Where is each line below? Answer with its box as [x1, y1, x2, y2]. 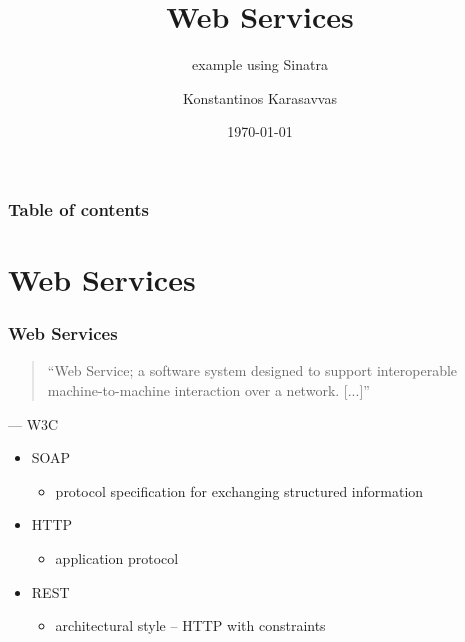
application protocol [55, 547, 179, 568]
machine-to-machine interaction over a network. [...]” [47, 380, 370, 401]
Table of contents [8, 196, 149, 221]
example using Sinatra [192, 54, 328, 75]
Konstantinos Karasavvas [183, 87, 337, 108]
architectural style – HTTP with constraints [55, 615, 326, 636]
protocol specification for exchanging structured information [55, 480, 424, 501]
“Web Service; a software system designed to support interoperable [47, 360, 458, 381]
